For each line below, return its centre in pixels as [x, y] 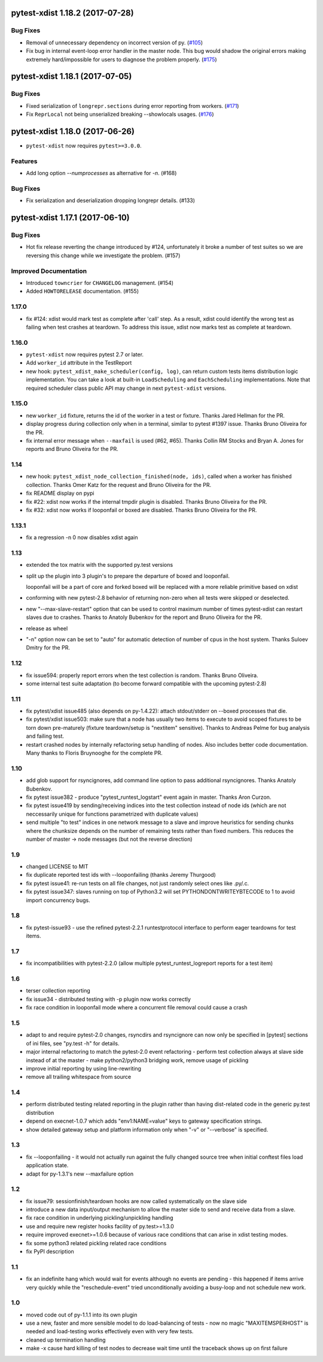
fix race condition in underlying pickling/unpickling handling [100, 1218]
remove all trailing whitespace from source [79, 1077]
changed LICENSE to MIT [57, 867]
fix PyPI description [50, 1252]
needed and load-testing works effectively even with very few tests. [110, 1331]
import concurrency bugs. [58, 900]
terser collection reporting [58, 991]
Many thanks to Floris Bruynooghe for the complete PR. [94, 753]
